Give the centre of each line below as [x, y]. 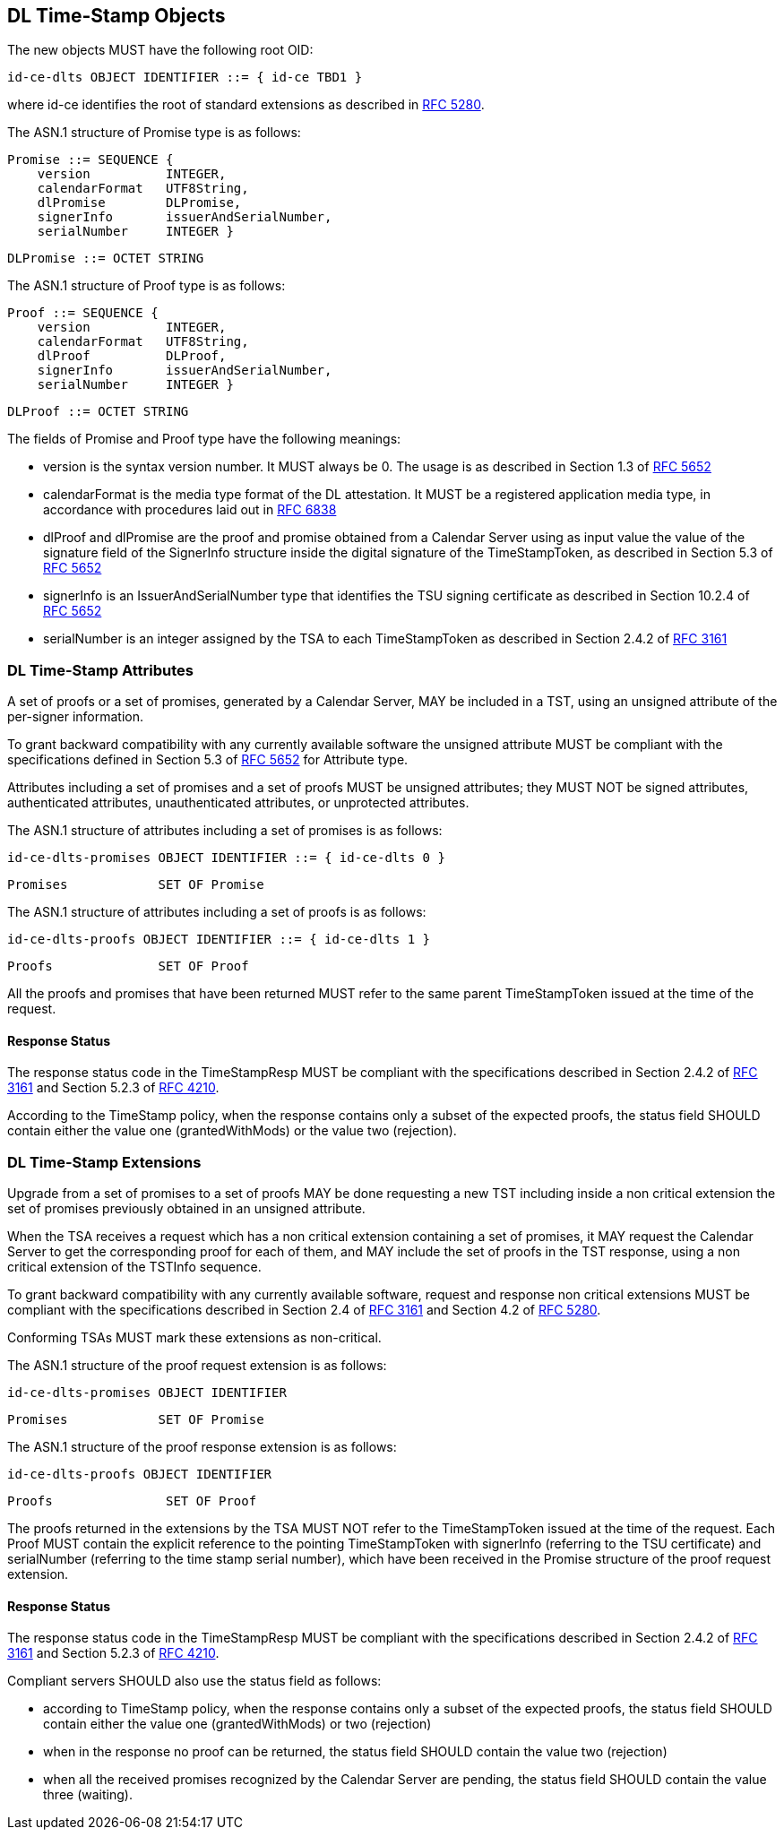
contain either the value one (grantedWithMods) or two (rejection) [237, 1724]
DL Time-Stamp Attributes [100, 670]
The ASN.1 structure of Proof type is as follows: [146, 286]
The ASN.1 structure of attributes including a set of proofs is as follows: [217, 912]
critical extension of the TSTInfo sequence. [134, 1267]
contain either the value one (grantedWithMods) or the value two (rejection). [232, 1131]
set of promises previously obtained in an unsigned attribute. [186, 1209]
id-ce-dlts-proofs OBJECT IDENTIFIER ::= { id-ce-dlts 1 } [219, 940]
